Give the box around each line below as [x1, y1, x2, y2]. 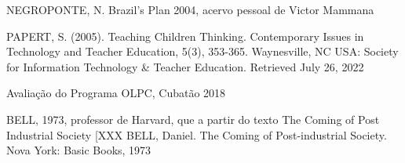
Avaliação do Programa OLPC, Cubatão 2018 [6, 85, 226, 101]
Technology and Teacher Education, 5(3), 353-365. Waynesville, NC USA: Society [6, 43, 399, 60]
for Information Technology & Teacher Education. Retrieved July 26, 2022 [6, 58, 364, 74]
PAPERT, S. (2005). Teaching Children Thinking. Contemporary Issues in [6, 27, 364, 44]
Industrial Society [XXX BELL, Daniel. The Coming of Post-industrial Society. [6, 126, 387, 143]
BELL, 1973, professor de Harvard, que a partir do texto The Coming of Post [6, 110, 380, 127]
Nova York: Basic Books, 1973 [6, 142, 151, 158]
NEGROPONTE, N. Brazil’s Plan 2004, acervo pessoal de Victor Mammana [6, 2, 374, 17]
